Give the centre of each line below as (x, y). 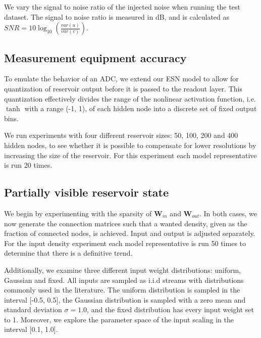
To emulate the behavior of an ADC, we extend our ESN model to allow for (121, 79)
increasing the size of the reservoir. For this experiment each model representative (130, 155)
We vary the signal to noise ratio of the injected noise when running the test (122, 7)
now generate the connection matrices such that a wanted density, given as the (126, 223)
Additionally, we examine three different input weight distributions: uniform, (122, 270)
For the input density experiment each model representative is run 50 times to (125, 243)
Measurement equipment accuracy (95, 57)
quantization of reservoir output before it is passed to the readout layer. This (123, 88)
